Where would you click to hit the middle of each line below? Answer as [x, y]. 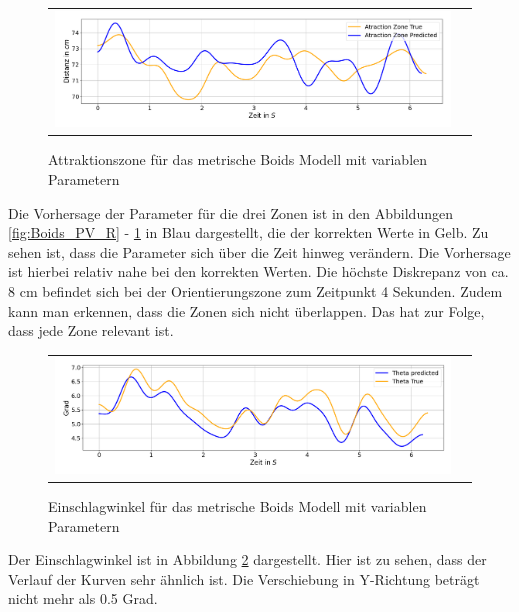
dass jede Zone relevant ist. [91, 330]
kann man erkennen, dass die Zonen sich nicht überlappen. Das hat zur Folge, [246, 310]
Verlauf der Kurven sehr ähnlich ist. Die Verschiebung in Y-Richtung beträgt [244, 578]
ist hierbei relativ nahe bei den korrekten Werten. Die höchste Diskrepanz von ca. [258, 271]
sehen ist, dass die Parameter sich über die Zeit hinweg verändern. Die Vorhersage [259, 251]
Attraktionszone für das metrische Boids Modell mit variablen [238, 159]
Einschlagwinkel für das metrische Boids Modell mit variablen [237, 506]
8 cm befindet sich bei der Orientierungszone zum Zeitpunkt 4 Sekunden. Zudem [255, 290]
